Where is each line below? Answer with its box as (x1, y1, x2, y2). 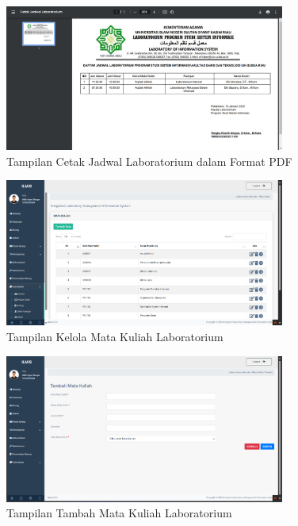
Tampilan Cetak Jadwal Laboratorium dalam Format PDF (6, 152, 292, 169)
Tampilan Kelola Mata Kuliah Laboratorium (6, 328, 223, 344)
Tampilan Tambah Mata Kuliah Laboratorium (6, 505, 232, 521)
